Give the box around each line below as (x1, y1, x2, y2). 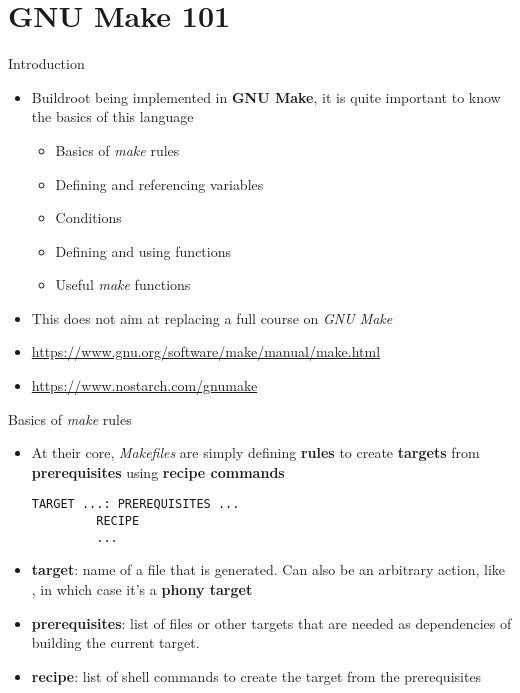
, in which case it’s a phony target (31, 579, 253, 599)
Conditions (55, 207, 122, 228)
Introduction (8, 53, 85, 74)
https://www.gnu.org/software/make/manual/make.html (31, 341, 381, 362)
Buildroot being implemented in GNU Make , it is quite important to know (31, 86, 501, 107)
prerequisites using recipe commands (31, 461, 285, 482)
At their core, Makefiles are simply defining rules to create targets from (31, 442, 480, 463)
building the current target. (31, 632, 200, 653)
